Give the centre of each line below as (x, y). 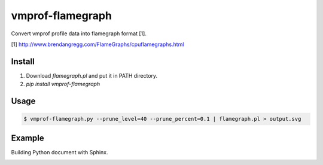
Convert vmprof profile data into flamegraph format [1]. (79, 33)
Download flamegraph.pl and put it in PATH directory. (92, 75)
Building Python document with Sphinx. (60, 152)
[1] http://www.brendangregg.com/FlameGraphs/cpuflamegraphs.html (97, 44)
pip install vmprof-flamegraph (63, 84)
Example (28, 138)
